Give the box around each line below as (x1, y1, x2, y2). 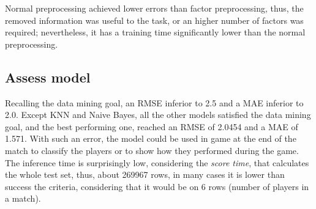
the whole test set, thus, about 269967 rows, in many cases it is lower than (5, 168, 285, 181)
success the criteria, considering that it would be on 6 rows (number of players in (5, 180, 309, 193)
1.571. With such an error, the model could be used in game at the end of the (5, 132, 296, 145)
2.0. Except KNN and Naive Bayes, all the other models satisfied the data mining (5, 108, 311, 121)
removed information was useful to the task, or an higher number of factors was (5, 13, 304, 26)
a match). (5, 192, 41, 205)
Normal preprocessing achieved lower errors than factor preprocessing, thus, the (5, 2, 304, 14)
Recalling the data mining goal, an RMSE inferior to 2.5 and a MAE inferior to (5, 96, 304, 109)
